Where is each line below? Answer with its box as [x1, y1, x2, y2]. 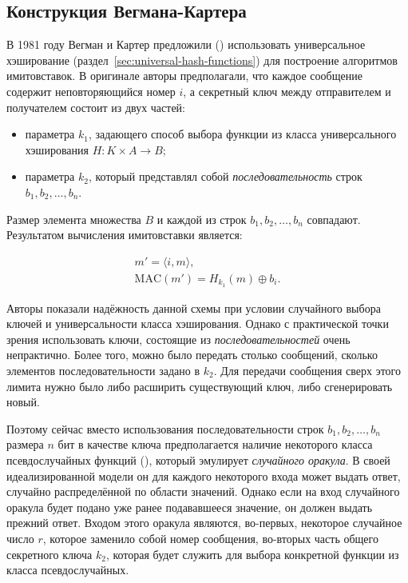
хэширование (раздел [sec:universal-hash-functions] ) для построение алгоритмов [6, 51, 398, 68]
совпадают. [307, 210, 361, 227]
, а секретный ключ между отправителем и [183, 82, 391, 99]
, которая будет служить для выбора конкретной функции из [105, 545, 399, 562]
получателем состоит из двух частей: [6, 98, 186, 115]
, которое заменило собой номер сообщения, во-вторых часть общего [42, 529, 378, 546]
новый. [6, 393, 40, 410]
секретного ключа [6, 545, 93, 562]
